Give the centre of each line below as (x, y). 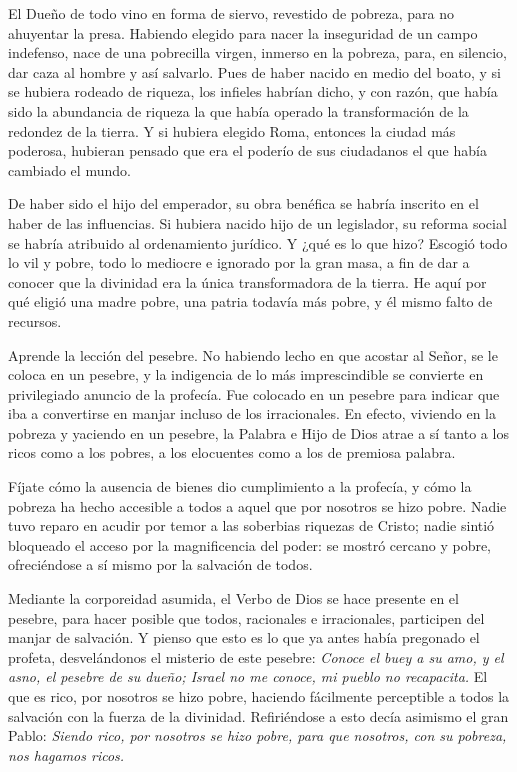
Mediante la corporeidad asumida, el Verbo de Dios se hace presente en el (233, 598)
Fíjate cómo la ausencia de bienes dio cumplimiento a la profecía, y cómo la (240, 486)
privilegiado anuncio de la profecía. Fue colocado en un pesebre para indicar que (254, 393)
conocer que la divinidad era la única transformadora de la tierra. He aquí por (247, 281)
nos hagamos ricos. (66, 754)
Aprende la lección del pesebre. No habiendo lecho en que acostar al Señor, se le (253, 354)
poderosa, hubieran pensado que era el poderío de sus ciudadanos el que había (247, 150)
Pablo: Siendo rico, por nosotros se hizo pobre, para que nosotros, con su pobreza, (257, 735)
